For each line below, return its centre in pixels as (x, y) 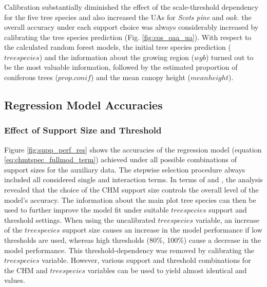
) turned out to (230, 57)
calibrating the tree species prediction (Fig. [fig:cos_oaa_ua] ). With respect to (128, 37)
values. (15, 280)
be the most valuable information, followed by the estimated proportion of (121, 67)
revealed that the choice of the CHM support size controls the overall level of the (131, 190)
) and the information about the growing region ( (117, 57)
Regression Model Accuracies (83, 105)
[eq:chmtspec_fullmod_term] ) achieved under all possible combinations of (121, 159)
